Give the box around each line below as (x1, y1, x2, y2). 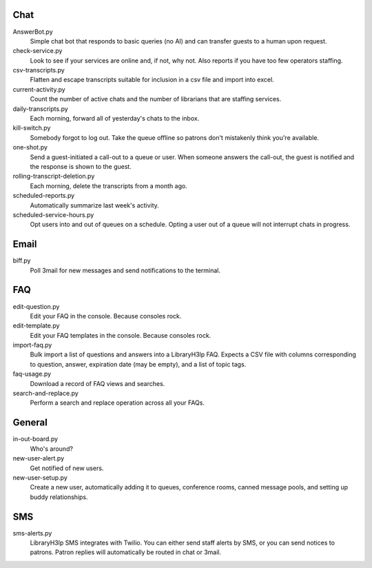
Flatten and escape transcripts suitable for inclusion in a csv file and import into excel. (30, 76, 275, 84)
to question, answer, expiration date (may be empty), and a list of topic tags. (30, 360, 247, 368)
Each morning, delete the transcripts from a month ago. (30, 181, 187, 190)
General (12, 417, 48, 429)
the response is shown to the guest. (30, 162, 132, 170)
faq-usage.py (12, 369, 52, 378)
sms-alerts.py (12, 529, 52, 537)
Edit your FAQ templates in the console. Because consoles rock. (30, 331, 211, 339)
